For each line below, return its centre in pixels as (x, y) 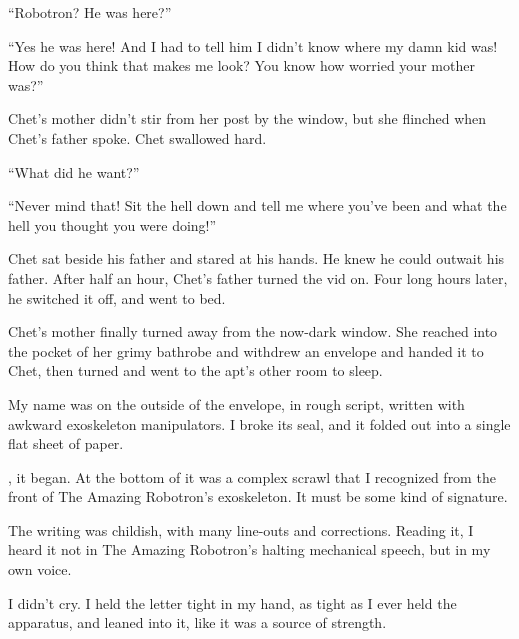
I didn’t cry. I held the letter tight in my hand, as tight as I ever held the (232, 602)
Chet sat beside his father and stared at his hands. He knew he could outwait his (256, 258)
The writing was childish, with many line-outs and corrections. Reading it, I (241, 529)
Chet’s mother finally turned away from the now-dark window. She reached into (253, 331)
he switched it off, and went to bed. (117, 297)
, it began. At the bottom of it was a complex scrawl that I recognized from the (252, 476)
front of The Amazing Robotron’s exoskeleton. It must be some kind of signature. (258, 496)
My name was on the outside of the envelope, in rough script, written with (236, 403)
